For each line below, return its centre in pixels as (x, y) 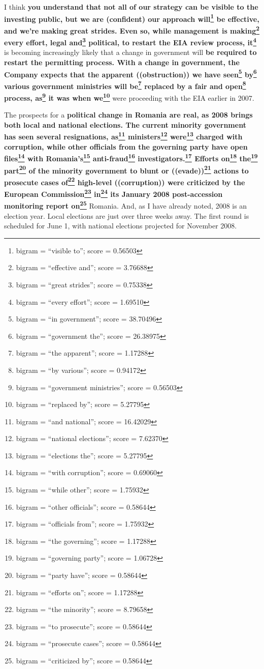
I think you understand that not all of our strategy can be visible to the (131, 7)
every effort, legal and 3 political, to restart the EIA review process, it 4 (130, 41)
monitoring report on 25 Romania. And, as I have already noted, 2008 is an (126, 205)
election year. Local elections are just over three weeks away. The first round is (127, 215)
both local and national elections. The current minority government (125, 124)
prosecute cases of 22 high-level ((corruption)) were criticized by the (125, 181)
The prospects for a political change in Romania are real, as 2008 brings (128, 115)
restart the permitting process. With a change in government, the (122, 62)
